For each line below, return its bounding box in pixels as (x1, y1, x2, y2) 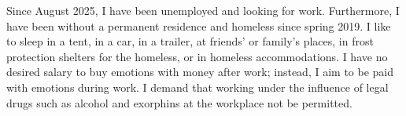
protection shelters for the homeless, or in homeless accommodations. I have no (6, 48, 388, 64)
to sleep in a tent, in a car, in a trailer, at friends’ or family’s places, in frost (6, 33, 374, 49)
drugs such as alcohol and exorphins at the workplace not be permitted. (6, 94, 352, 111)
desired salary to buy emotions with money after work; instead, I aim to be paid (6, 63, 394, 80)
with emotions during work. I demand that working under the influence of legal (6, 78, 389, 95)
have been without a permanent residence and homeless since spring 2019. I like (6, 17, 391, 34)
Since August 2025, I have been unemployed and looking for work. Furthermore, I (6, 2, 400, 18)
